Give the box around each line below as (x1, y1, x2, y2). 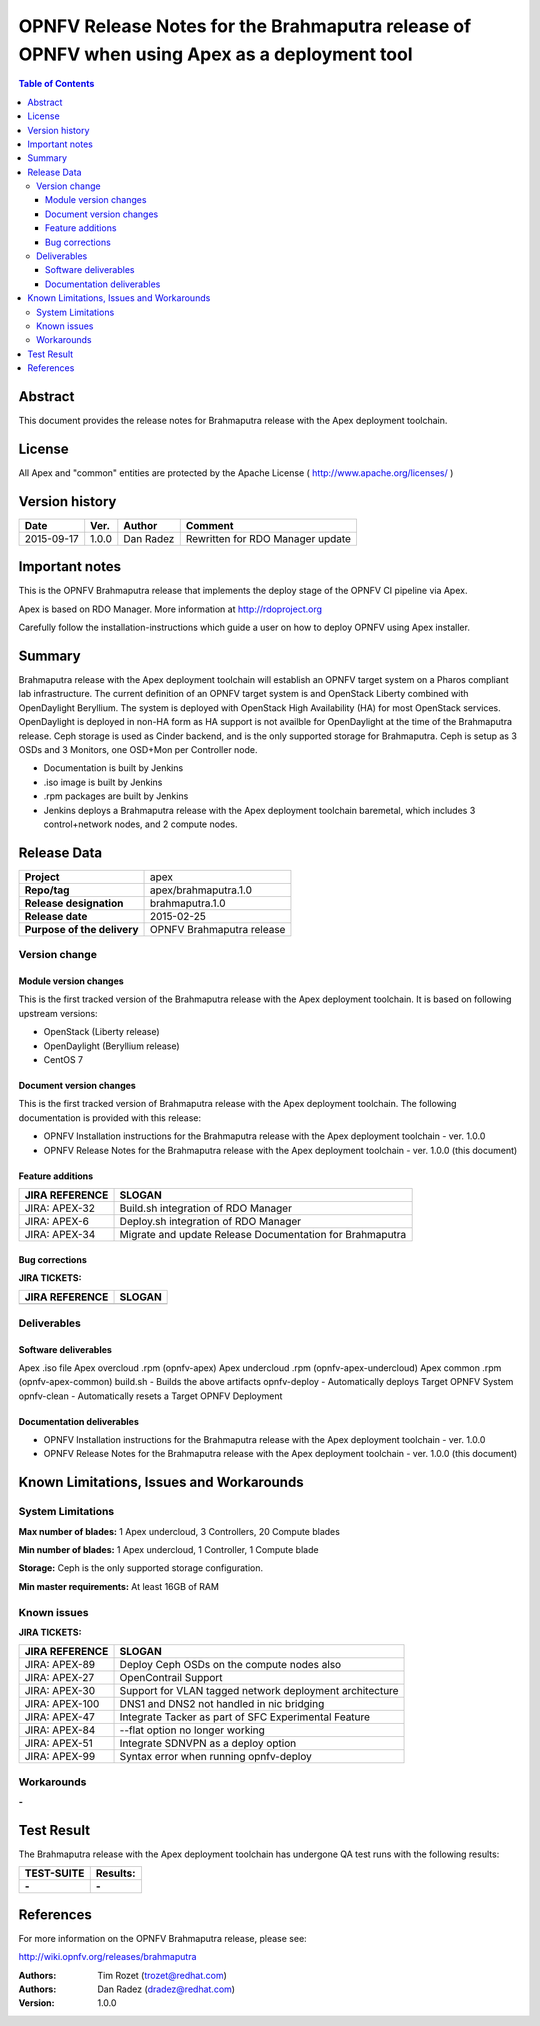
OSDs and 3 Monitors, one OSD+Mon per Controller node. (18, 744, 259, 756)
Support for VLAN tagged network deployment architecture (119, 1684, 399, 1698)
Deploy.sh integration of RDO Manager (119, 1214, 302, 1228)
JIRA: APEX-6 (24, 1214, 90, 1228)
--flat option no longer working (119, 1723, 265, 1737)
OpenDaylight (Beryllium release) (43, 1040, 180, 1052)
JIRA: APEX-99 (24, 1750, 96, 1764)
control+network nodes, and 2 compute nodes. (43, 818, 239, 830)
